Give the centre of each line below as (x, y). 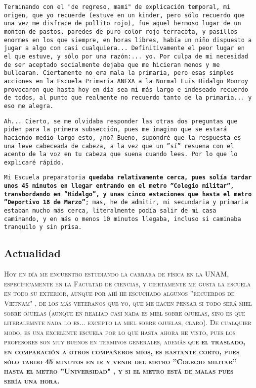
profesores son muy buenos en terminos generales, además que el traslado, (125, 342)
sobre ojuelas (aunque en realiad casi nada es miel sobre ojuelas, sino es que (125, 312)
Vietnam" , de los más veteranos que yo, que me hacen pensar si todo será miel (128, 303)
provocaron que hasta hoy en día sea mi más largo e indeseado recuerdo (126, 89)
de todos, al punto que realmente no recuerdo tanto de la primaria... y (128, 98)
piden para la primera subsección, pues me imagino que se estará (116, 130)
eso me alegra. (29, 106)
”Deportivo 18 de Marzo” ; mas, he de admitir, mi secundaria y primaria (126, 202)
